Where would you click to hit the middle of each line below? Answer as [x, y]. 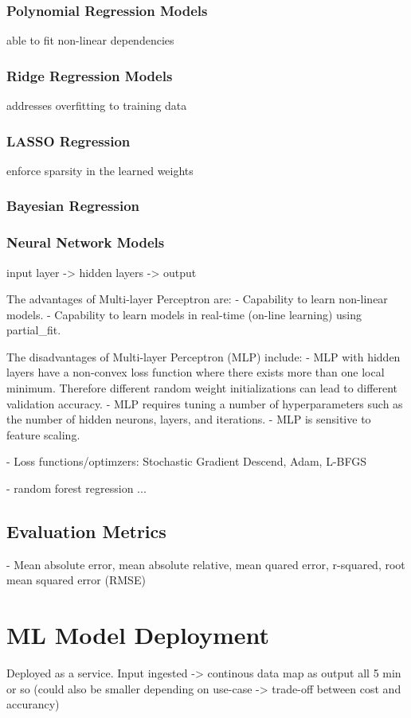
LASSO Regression [68, 140]
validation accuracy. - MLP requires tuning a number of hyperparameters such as [205, 403]
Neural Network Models [86, 242]
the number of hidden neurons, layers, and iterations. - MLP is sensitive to [189, 419]
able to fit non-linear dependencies [90, 40]
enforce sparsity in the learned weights [100, 170]
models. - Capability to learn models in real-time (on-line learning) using [184, 314]
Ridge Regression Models [90, 75]
